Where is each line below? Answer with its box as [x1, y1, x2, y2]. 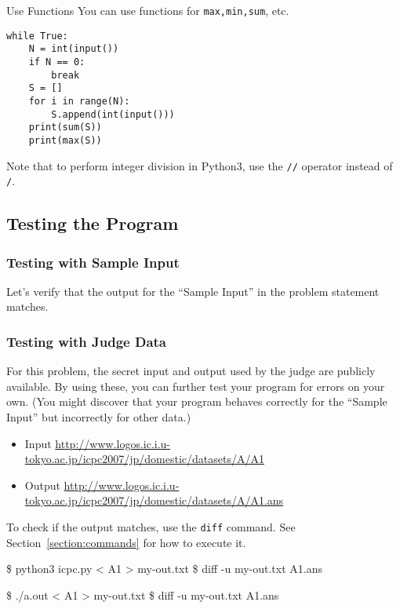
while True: [6, 30, 68, 42]
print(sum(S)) [28, 122, 102, 133]
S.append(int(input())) [51, 108, 175, 120]
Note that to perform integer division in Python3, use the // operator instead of [6, 157, 393, 173]
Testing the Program [6, 211, 179, 235]
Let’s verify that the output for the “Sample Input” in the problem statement [6, 283, 380, 299]
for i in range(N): [28, 95, 130, 107]
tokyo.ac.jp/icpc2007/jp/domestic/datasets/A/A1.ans [24, 492, 284, 509]
